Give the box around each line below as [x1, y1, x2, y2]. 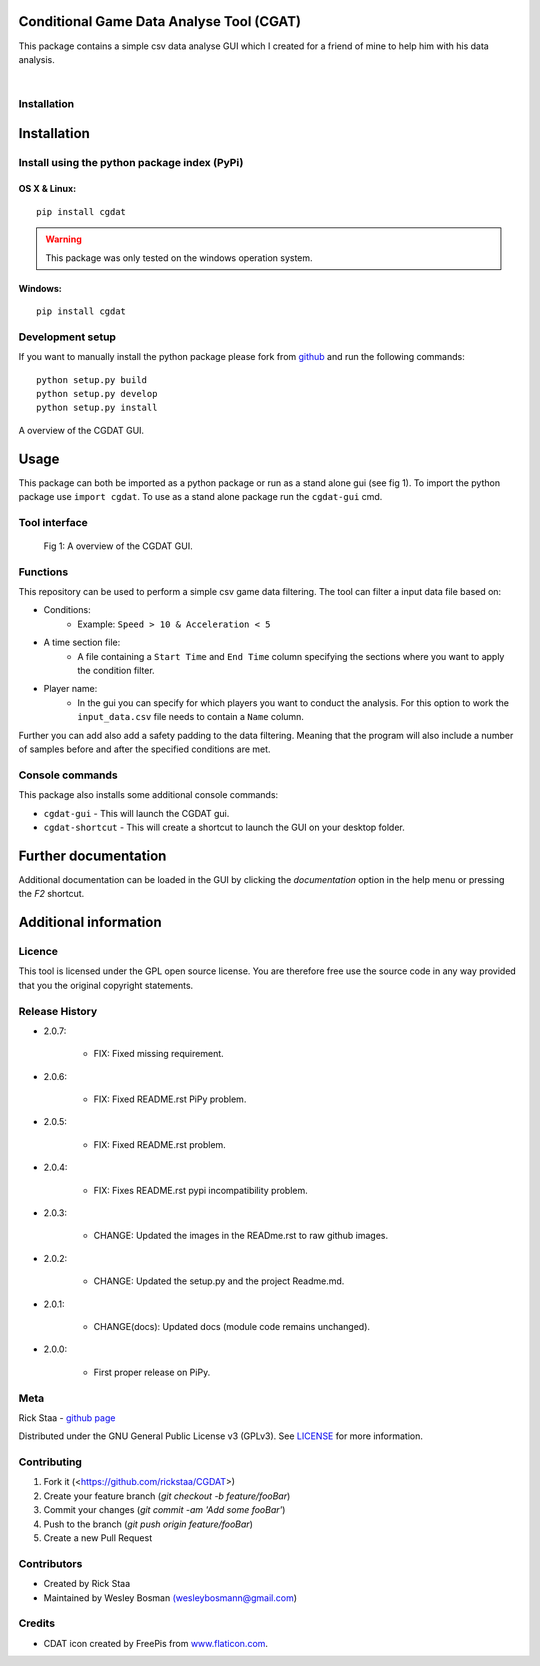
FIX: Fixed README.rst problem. [93, 1138, 227, 1150]
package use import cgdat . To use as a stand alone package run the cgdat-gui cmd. [18, 491, 383, 502]
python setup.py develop [36, 388, 158, 399]
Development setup [18, 330, 117, 344]
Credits [18, 1616, 55, 1630]
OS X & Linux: [18, 183, 77, 195]
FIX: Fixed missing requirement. [93, 1048, 224, 1060]
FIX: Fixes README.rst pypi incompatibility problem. [93, 1184, 309, 1196]
